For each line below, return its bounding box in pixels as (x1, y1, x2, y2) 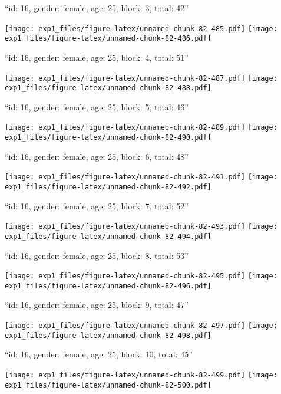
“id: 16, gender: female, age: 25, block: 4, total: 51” (5, 51, 189, 63)
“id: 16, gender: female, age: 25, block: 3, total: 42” (5, 2, 189, 14)
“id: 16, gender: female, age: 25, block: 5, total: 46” (5, 100, 189, 113)
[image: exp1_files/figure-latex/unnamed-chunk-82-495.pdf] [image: (5, 272, 277, 281)
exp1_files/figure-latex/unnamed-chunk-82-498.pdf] (5, 331, 211, 340)
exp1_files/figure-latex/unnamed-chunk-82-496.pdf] (5, 281, 211, 290)
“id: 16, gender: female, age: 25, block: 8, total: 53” (5, 249, 189, 261)
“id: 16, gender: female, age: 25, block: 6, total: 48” (5, 150, 189, 162)
